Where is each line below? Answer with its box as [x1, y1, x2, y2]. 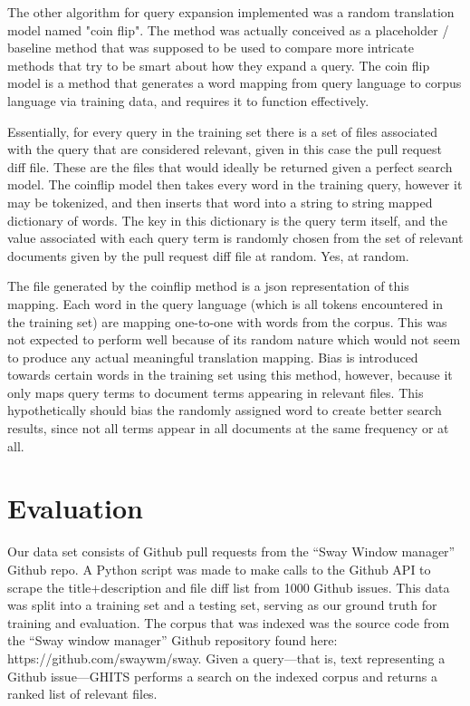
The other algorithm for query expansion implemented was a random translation [7, 3, 455, 21]
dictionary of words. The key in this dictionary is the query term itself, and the [7, 210, 447, 229]
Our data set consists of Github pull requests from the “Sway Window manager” [7, 542, 456, 561]
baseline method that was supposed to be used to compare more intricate [7, 38, 414, 57]
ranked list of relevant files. [7, 684, 158, 703]
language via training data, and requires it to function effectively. [7, 91, 369, 110]
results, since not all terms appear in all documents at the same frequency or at [7, 419, 449, 438]
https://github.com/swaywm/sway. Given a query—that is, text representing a [7, 648, 446, 667]
